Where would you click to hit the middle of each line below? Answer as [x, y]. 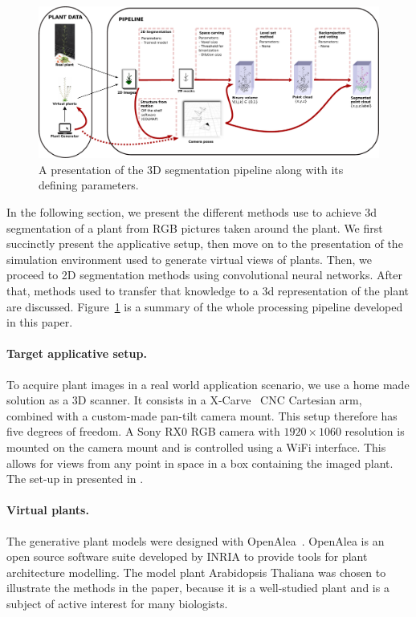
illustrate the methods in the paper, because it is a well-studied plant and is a [198, 588]
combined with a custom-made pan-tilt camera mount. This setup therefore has [202, 415]
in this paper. [40, 322]
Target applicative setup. [77, 353]
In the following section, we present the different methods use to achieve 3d [192, 212]
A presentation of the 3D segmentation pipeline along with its [191, 169]
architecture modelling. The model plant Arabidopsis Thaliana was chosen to [196, 572]
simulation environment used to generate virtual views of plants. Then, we [190, 259]
